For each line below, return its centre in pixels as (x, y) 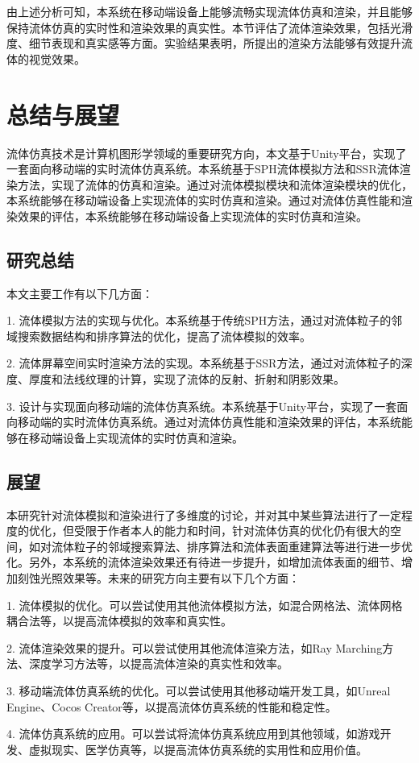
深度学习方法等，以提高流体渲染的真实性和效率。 (158, 663)
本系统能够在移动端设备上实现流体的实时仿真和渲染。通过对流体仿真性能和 (204, 200)
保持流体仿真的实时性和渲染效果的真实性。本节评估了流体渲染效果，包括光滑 (209, 27)
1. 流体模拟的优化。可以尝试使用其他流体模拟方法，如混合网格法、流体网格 (205, 605)
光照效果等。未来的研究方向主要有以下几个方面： (170, 578)
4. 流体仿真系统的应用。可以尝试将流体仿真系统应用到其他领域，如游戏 (193, 734)
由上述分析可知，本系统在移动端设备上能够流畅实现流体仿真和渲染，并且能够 (209, 11)
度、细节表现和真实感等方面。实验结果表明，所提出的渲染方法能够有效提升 (204, 43)
